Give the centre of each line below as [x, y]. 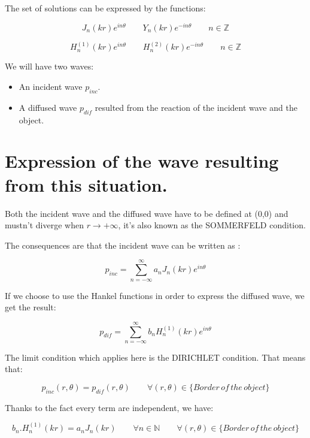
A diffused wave [48, 107]
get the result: [31, 307]
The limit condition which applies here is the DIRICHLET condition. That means [155, 357]
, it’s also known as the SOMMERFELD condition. [212, 225]
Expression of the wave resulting [142, 161]
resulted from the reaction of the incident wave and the [196, 107]
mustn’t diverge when [44, 225]
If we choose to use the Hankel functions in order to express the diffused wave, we [155, 295]
